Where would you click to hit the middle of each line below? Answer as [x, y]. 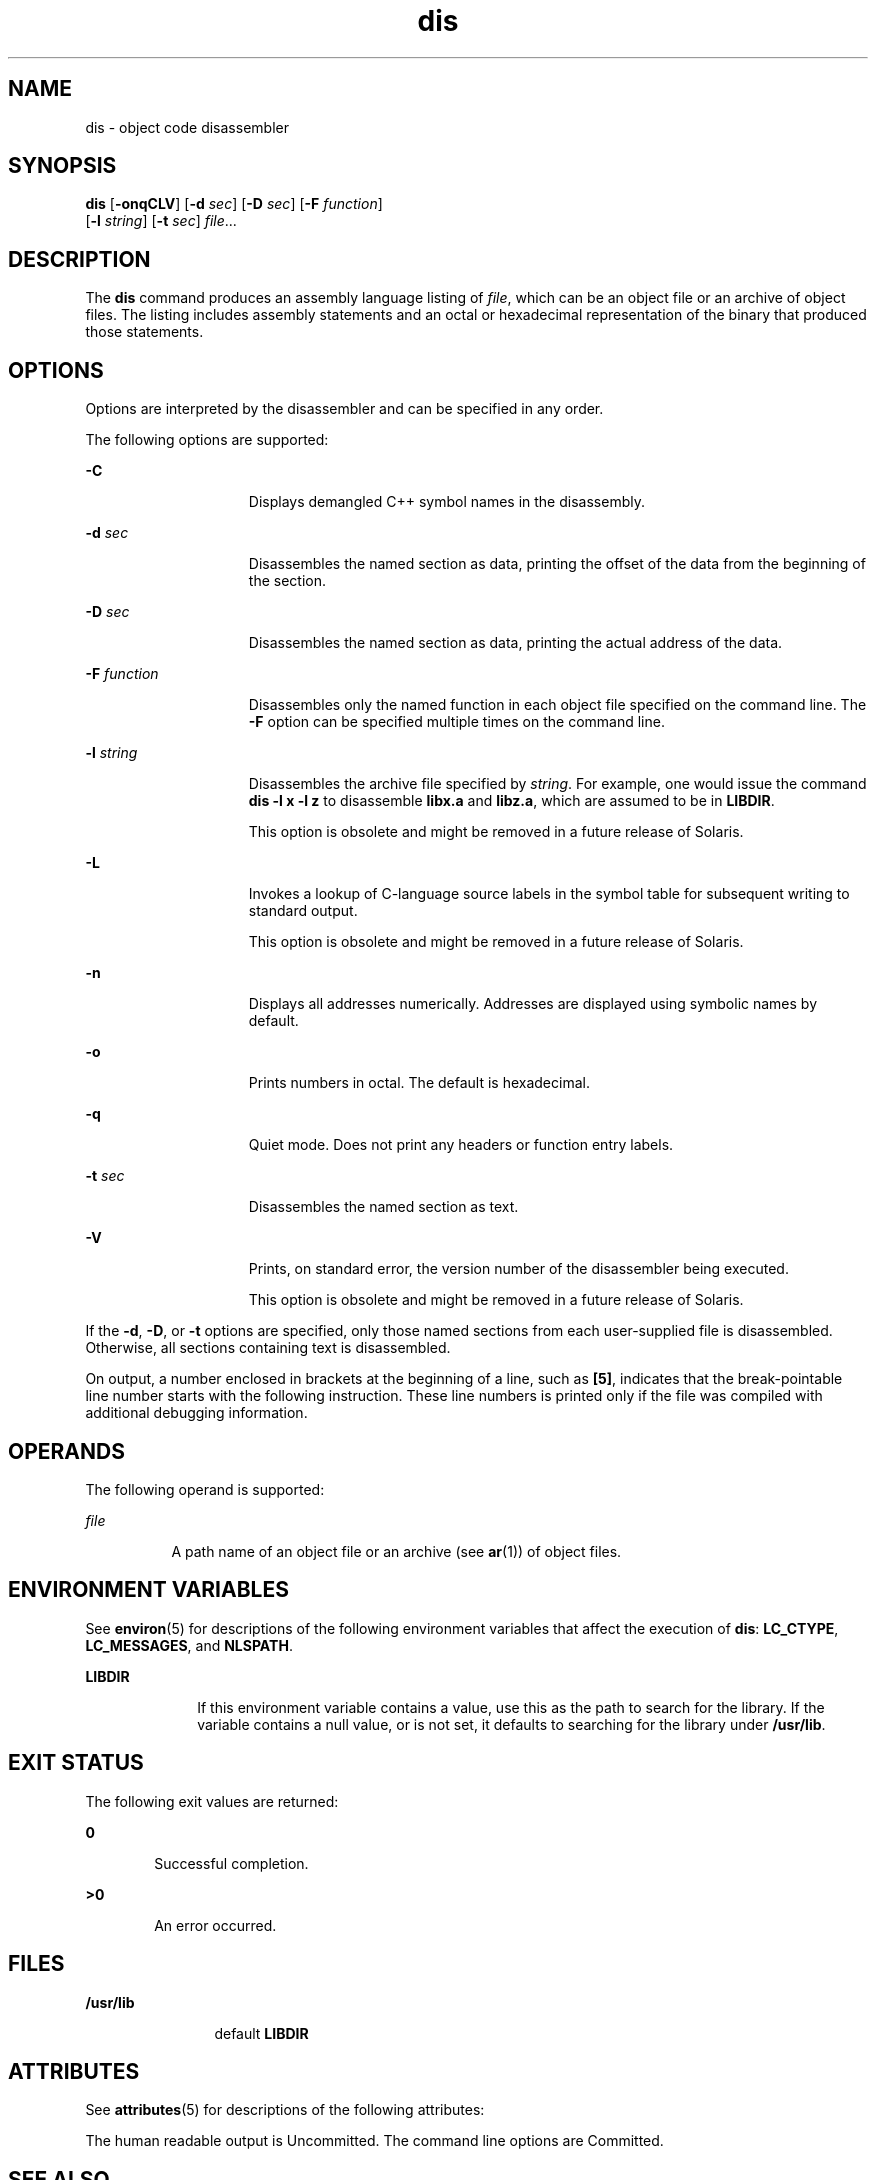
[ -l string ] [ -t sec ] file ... [161, 221]
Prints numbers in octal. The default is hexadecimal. [419, 1083]
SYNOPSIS [62, 166]
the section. [287, 581]
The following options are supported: [207, 440]
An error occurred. [215, 1925]
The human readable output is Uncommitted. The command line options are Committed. [374, 2141]
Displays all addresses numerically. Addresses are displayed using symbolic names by [533, 1004]
